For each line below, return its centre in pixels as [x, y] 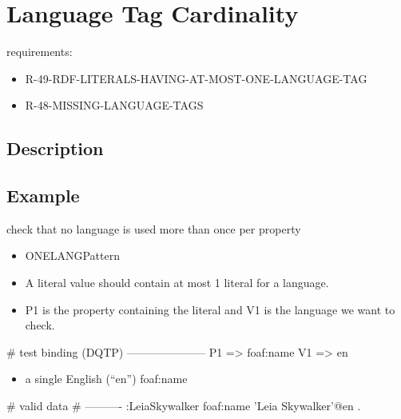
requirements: [40, 52]
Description [55, 148]
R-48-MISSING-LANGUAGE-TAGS [114, 105]
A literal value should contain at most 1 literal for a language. [177, 283]
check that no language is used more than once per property [154, 228]
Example [43, 196]
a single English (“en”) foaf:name [106, 379]
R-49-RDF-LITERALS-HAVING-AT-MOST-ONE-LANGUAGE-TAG [196, 78]
